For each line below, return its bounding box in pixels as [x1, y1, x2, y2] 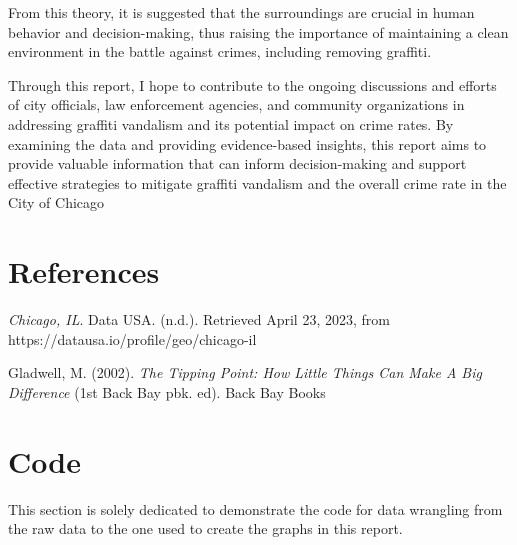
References [8, 251, 160, 292]
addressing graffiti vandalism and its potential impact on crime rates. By [8, 113, 454, 134]
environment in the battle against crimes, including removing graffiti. [8, 41, 432, 62]
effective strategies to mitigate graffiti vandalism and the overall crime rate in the [8, 172, 507, 193]
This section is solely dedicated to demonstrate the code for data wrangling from [8, 498, 503, 519]
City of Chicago [8, 192, 105, 213]
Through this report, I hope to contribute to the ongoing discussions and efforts [8, 74, 497, 95]
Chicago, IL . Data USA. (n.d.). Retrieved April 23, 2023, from [8, 309, 390, 330]
